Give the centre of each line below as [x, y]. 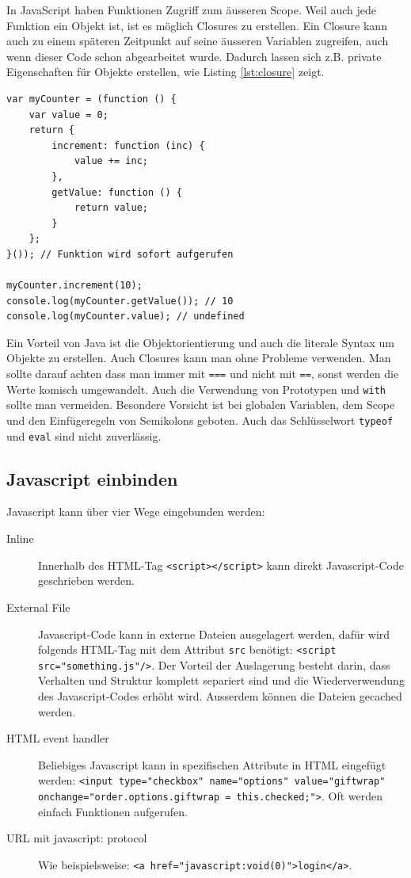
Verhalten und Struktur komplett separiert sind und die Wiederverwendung [221, 680]
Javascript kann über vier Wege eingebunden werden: [136, 512]
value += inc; [111, 161]
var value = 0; [68, 115]
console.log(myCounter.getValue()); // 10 [120, 301]
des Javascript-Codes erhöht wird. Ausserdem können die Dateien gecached [220, 696]
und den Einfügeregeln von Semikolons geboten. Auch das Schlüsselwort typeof [200, 420]
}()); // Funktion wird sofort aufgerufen [120, 254]
